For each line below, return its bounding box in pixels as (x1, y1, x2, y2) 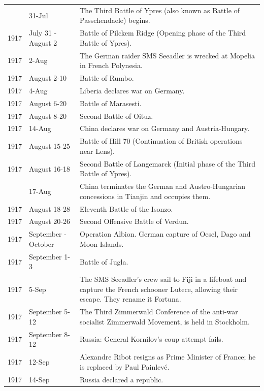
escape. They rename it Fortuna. (80, 294, 181, 304)
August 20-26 (29, 216, 70, 226)
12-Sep (29, 356, 50, 367)
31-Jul (29, 10, 48, 20)
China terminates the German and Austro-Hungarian (80, 181, 246, 191)
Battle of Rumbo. (80, 73, 134, 83)
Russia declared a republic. (80, 374, 163, 384)
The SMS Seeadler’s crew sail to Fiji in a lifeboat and (80, 274, 247, 284)
